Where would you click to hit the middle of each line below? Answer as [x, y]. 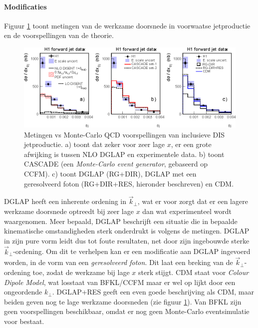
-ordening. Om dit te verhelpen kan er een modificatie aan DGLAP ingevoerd [132, 251]
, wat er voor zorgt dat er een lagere [193, 201]
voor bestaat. [24, 321]
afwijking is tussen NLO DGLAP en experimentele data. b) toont [124, 154]
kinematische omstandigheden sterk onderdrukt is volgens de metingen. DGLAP [127, 231]
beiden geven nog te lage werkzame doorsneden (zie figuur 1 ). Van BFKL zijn [123, 301]
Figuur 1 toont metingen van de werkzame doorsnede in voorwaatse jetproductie [127, 25]
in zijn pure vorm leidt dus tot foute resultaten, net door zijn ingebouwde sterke [127, 240]
